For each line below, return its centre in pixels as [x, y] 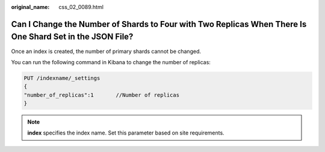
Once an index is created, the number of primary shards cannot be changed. [106, 51]
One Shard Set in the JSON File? [72, 37]
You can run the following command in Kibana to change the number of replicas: [111, 62]
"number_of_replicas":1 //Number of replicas [102, 95]
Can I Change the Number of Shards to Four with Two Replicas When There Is [159, 24]
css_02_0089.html [81, 7]
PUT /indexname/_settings [62, 78]
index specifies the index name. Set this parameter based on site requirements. [126, 133]
